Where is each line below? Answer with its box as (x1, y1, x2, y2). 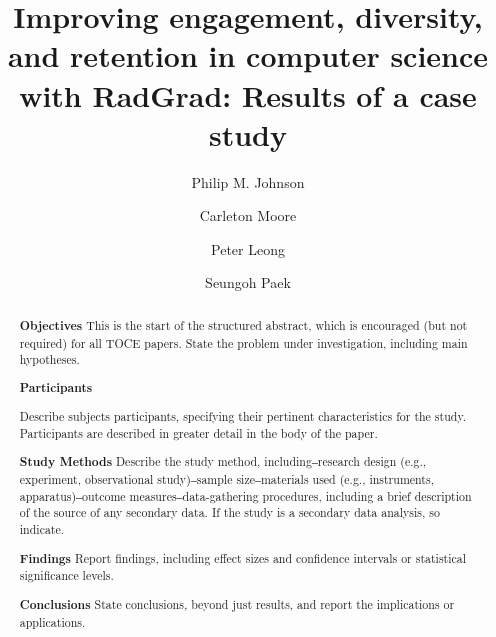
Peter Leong (211, 238, 285, 259)
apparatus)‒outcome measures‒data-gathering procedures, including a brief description (19, 487, 472, 504)
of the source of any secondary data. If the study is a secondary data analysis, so (19, 504, 440, 521)
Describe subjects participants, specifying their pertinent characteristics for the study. (19, 408, 466, 425)
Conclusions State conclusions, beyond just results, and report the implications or (19, 595, 455, 613)
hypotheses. (19, 351, 80, 368)
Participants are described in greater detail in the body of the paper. (19, 424, 378, 441)
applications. (19, 613, 86, 630)
